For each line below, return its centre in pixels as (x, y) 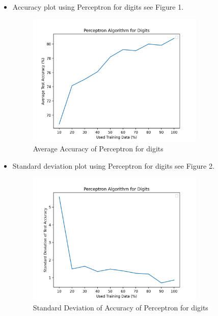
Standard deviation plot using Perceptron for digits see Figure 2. (113, 165)
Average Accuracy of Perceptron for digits (98, 149)
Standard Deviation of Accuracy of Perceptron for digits (120, 308)
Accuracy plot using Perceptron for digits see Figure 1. (98, 7)
